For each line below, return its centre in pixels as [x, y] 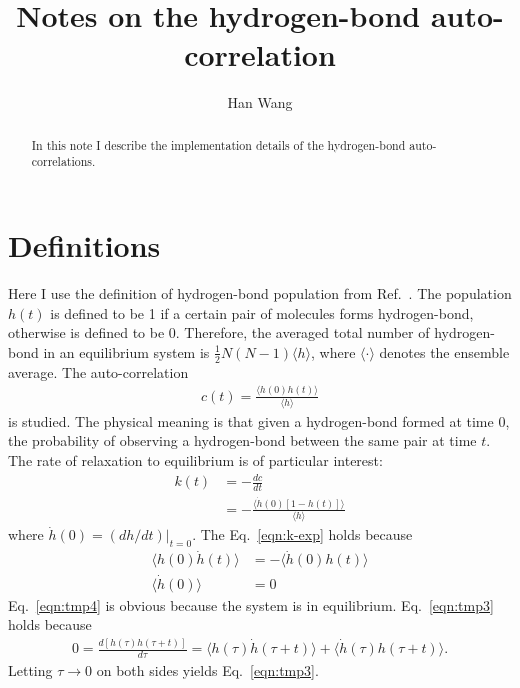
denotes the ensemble [444, 351]
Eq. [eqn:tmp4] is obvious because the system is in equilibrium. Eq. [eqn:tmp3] [251, 604]
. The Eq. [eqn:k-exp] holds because [302, 534]
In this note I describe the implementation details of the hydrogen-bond [218, 144]
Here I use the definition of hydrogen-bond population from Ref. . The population [260, 292]
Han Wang [260, 102]
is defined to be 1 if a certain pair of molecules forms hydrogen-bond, [262, 312]
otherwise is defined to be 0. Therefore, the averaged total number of [219, 332]
